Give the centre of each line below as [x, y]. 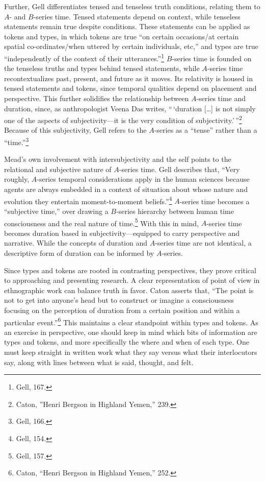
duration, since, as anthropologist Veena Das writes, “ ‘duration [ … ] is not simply [130, 108]
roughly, [17, 179]
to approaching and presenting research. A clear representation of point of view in [132, 280]
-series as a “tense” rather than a [206, 130]
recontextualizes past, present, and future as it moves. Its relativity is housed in [129, 78]
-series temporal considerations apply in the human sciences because [143, 179]
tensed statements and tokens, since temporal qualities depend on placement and [130, 88]
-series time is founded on [212, 58]
